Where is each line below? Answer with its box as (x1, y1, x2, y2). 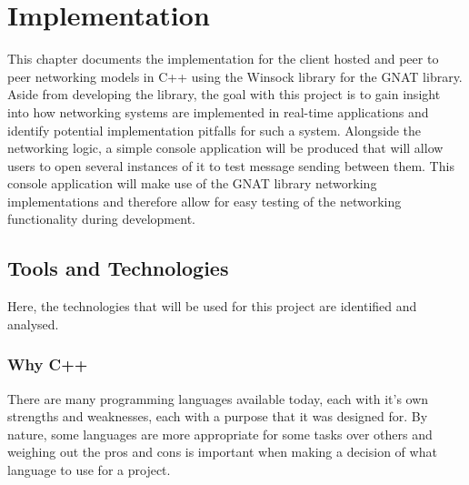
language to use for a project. (7, 460, 171, 480)
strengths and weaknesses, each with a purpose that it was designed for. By (7, 407, 428, 426)
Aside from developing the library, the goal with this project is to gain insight (7, 85, 441, 104)
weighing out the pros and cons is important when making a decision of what (7, 442, 437, 461)
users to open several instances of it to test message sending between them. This (7, 156, 454, 175)
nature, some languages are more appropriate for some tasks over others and (7, 424, 433, 443)
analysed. (7, 314, 59, 333)
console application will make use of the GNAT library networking (7, 174, 377, 193)
